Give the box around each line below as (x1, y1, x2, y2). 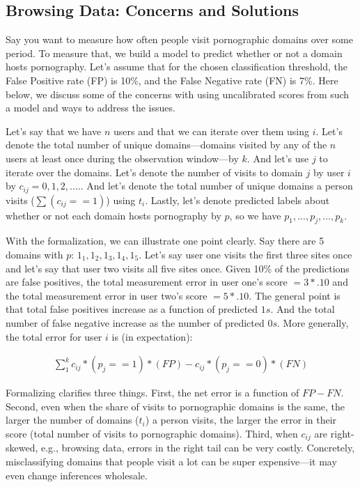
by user (313, 164, 345, 179)
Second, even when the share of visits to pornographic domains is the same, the (6, 399, 345, 413)
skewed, (6, 440, 38, 455)
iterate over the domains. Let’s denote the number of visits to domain (6, 164, 303, 179)
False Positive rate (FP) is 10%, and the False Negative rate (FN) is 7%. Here (6, 72, 338, 87)
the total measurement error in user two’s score (6, 288, 208, 302)
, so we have (229, 208, 281, 222)
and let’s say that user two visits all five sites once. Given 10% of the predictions (6, 261, 350, 275)
